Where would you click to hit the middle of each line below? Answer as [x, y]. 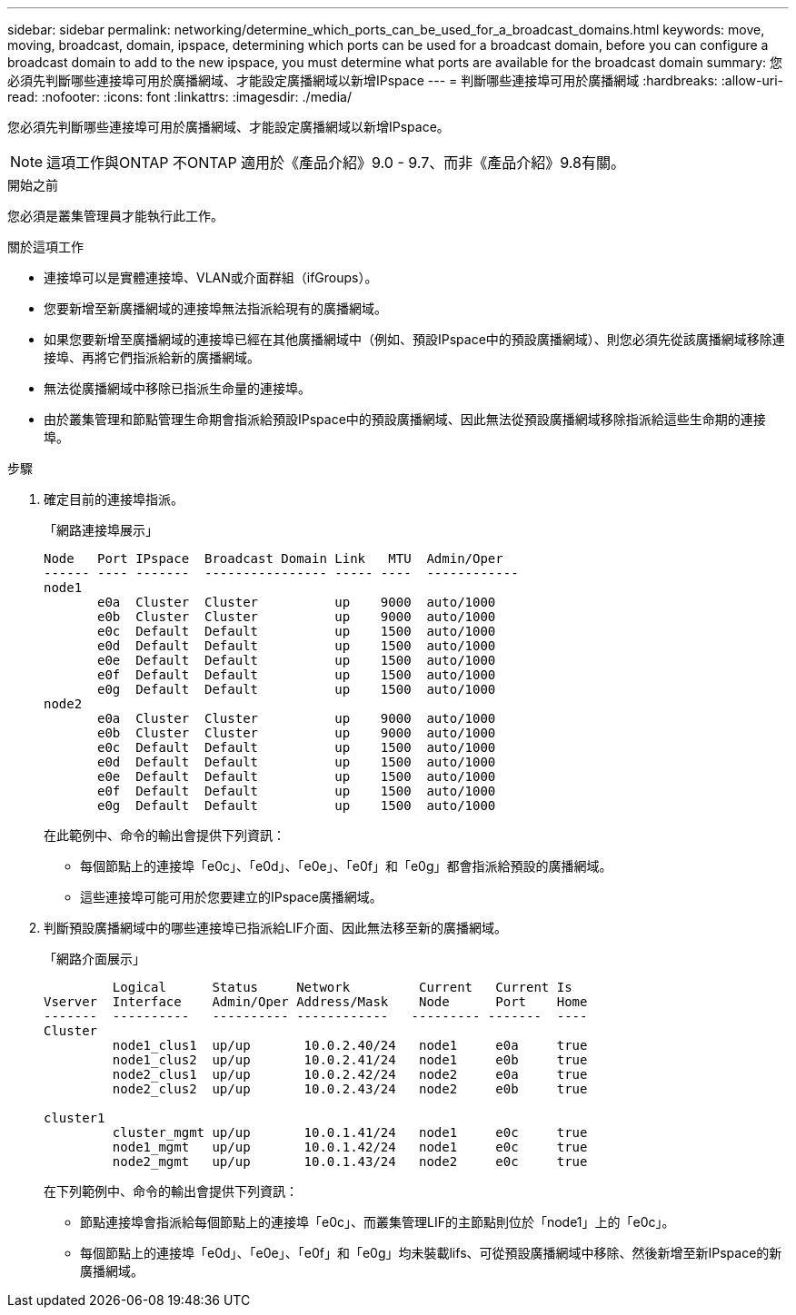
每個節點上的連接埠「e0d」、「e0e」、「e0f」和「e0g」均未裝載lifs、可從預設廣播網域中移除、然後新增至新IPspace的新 [431, 1253]
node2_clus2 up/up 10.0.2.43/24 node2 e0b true [350, 1089]
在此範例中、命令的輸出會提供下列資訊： [164, 835]
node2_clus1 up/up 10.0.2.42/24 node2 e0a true [350, 1074]
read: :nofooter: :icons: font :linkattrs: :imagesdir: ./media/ [179, 97]
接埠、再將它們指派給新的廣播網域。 [152, 357]
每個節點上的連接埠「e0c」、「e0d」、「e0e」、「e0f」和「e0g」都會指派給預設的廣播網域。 [346, 866]
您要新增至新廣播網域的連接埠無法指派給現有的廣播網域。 [215, 308]
